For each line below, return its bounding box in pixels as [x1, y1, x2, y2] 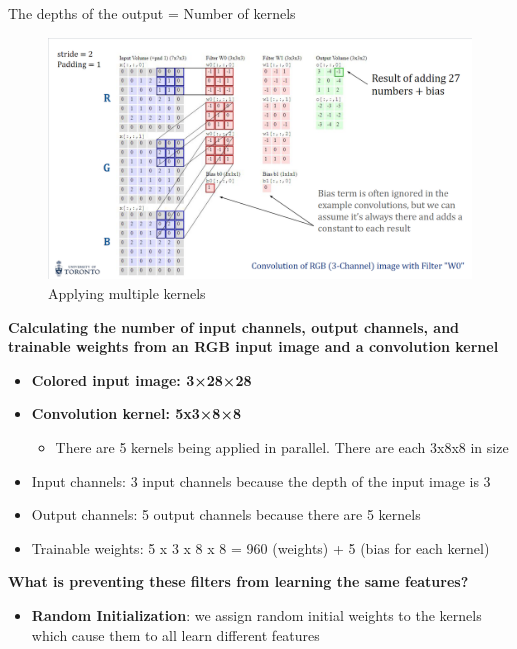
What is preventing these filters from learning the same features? [8, 571, 469, 592]
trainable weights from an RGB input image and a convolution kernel [8, 336, 499, 357]
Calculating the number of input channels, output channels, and [8, 316, 460, 337]
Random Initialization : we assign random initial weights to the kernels [31, 604, 482, 625]
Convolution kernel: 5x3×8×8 [31, 403, 241, 424]
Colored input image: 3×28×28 [31, 369, 252, 390]
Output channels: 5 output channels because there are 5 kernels [31, 504, 421, 525]
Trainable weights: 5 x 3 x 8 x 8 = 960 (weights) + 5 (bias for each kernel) [31, 537, 490, 558]
